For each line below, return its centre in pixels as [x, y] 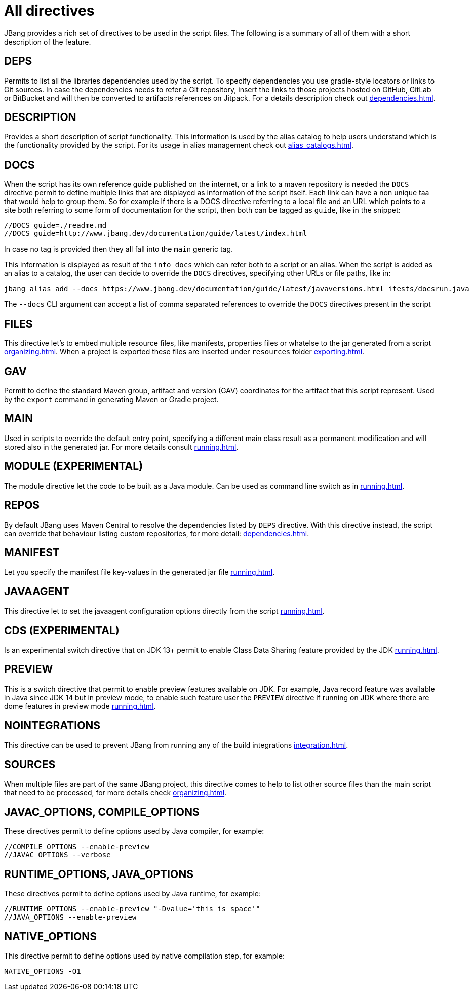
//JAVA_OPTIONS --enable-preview [70, 917]
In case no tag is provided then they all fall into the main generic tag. [119, 249]
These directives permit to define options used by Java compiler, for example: [134, 831]
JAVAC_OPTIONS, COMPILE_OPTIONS [102, 812]
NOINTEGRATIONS [52, 726]
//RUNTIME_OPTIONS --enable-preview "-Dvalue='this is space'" [132, 909]
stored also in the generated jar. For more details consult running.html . [121, 447]
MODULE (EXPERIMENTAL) [74, 466]
